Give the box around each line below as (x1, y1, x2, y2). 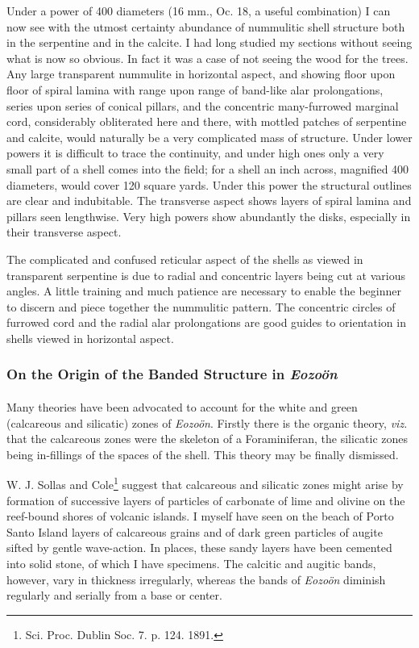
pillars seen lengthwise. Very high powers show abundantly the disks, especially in (6, 207, 411, 224)
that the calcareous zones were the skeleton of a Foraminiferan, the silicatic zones (6, 430, 409, 447)
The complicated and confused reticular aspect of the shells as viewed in (6, 250, 363, 267)
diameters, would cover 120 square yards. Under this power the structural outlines (6, 176, 412, 193)
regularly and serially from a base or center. (6, 587, 222, 604)
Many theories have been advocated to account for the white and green (6, 398, 358, 415)
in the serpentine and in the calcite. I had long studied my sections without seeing (6, 34, 413, 51)
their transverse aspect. (6, 224, 122, 240)
